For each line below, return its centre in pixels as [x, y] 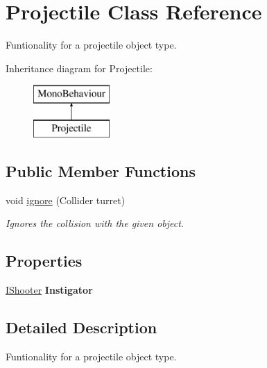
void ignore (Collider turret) [66, 200]
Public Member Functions [101, 170]
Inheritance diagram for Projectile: [79, 68]
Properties [44, 261]
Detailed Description [81, 327]
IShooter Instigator [49, 290]
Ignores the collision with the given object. [95, 223]
